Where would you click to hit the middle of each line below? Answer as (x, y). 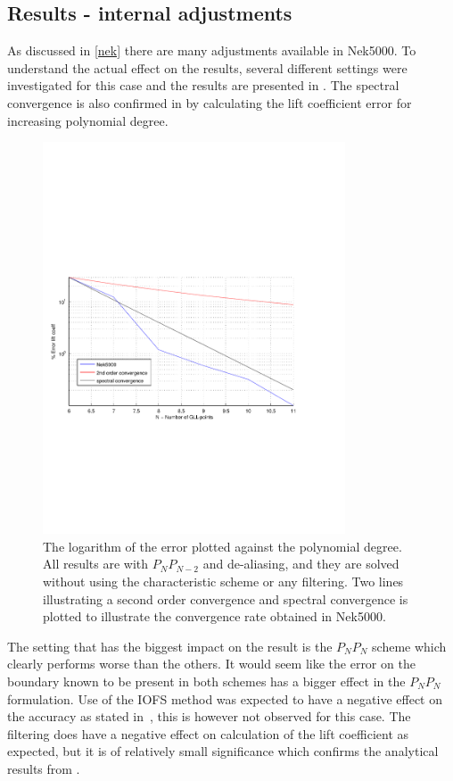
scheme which (409, 646)
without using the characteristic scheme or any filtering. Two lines (223, 582)
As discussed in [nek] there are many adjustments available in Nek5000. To (212, 50)
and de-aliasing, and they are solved (301, 564)
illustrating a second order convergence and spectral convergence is (226, 598)
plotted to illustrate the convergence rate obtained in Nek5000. (214, 616)
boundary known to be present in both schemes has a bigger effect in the (206, 681)
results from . (44, 768)
